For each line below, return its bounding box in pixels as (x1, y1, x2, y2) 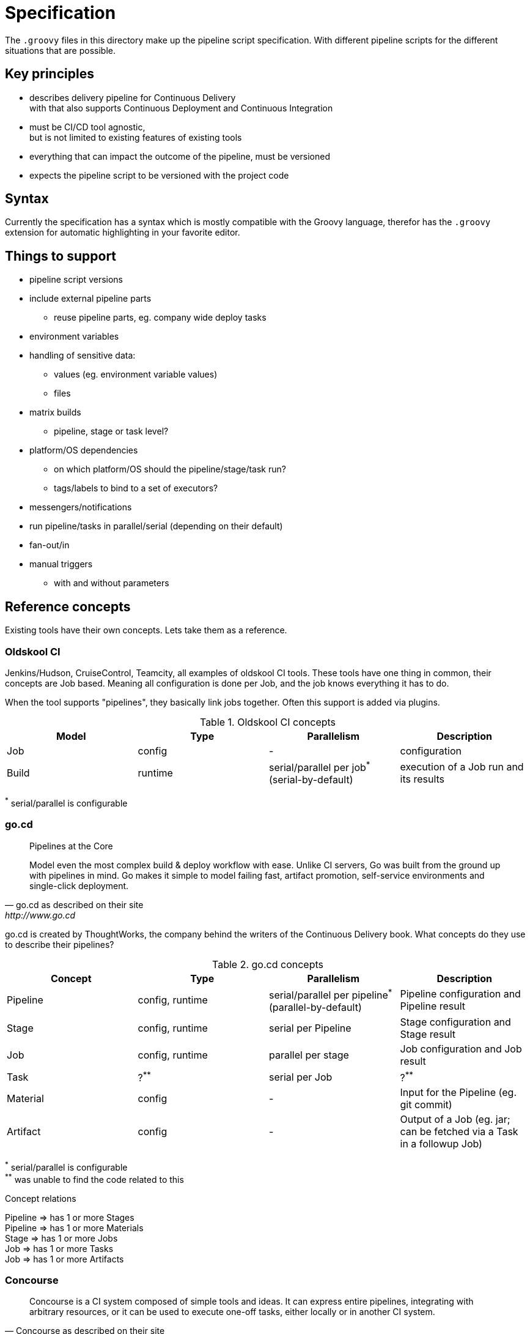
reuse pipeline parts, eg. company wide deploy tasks (54, 312, 267, 323)
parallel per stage (269, 1048, 349, 1061)
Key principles (5, 66, 94, 82)
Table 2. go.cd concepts (212, 958, 323, 971)
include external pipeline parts (29, 293, 152, 304)
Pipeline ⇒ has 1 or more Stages (5, 1212, 134, 1223)
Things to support (5, 248, 117, 264)
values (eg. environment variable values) (54, 369, 218, 380)
